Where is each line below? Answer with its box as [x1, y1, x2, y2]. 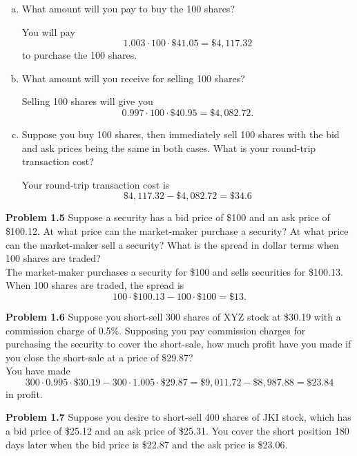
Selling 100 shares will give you [21, 94, 153, 108]
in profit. [6, 386, 43, 401]
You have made [6, 363, 70, 378]
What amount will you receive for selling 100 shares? [21, 70, 245, 85]
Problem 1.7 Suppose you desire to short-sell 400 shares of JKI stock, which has [6, 410, 351, 424]
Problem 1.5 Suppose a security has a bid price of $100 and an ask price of [6, 210, 330, 225]
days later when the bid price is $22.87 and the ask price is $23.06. [6, 437, 288, 451]
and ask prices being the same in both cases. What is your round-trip [21, 140, 316, 155]
